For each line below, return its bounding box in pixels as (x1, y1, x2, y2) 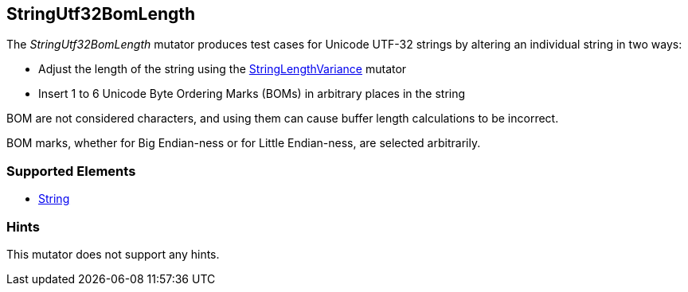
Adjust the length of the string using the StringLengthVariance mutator (38, 62, 407, 76)
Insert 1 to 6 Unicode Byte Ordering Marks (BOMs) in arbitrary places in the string (38, 87, 466, 101)
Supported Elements (6, 162, 136, 179)
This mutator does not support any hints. (6, 247, 220, 261)
